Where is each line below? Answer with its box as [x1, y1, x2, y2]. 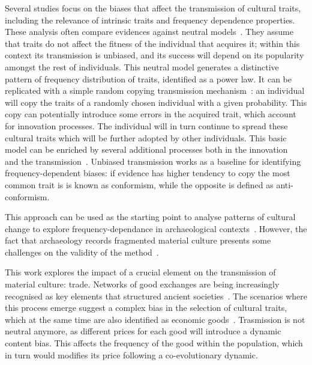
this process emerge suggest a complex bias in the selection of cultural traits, [5, 301, 287, 314]
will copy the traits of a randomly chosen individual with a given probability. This [5, 96, 307, 108]
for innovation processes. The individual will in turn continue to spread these [5, 119, 288, 132]
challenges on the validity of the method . [5, 245, 159, 258]
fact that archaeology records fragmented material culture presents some [5, 234, 271, 247]
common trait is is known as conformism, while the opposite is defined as [5, 178, 274, 191]
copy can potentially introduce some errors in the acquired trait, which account [5, 108, 296, 120]
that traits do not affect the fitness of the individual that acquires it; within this [5, 37, 300, 49]
